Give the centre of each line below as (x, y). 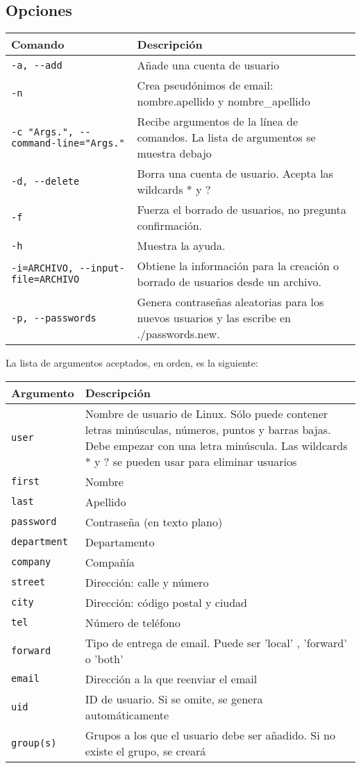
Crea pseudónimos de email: (205, 85)
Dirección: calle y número (147, 582)
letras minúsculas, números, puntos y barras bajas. (208, 429)
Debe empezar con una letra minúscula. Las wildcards (216, 445)
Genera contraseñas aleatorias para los (230, 302)
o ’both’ (104, 658)
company (31, 562)
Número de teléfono (133, 622)
